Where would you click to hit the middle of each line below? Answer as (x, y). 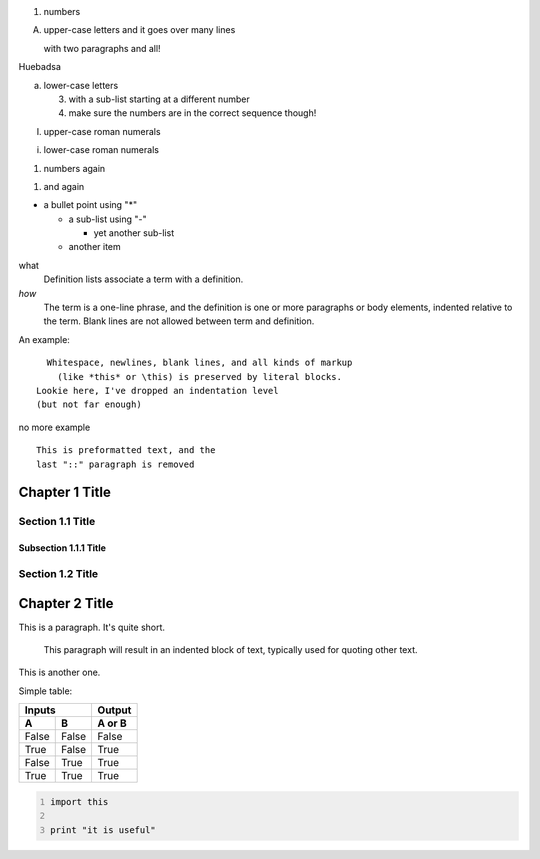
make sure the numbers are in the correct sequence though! (192, 113)
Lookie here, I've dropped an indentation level (157, 390)
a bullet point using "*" (90, 205)
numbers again (74, 168)
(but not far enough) (89, 404)
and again (64, 186)
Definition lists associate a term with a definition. (143, 279)
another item (95, 247)
